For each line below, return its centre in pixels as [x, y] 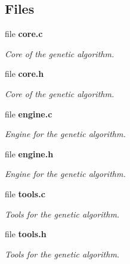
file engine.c [29, 114]
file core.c [24, 34]
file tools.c [25, 193]
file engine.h [29, 153]
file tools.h [26, 234]
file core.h [24, 74]
